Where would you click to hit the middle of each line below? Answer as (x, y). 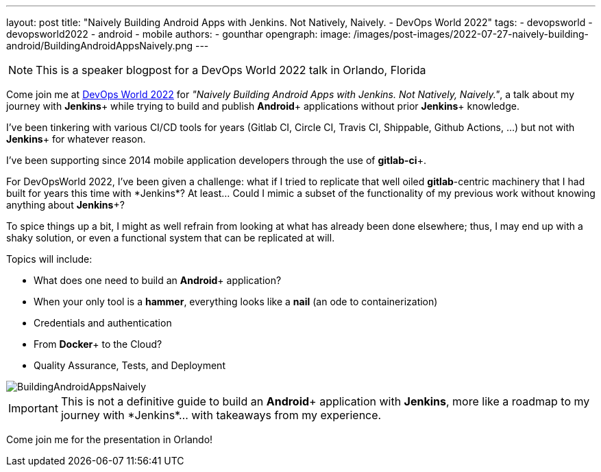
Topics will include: (49, 259)
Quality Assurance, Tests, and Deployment (130, 365)
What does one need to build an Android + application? (158, 280)
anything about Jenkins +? (65, 205)
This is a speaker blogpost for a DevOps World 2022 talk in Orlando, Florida (231, 70)
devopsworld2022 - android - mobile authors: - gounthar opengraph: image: (179, 34)
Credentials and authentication (103, 323)
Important (33, 408)
